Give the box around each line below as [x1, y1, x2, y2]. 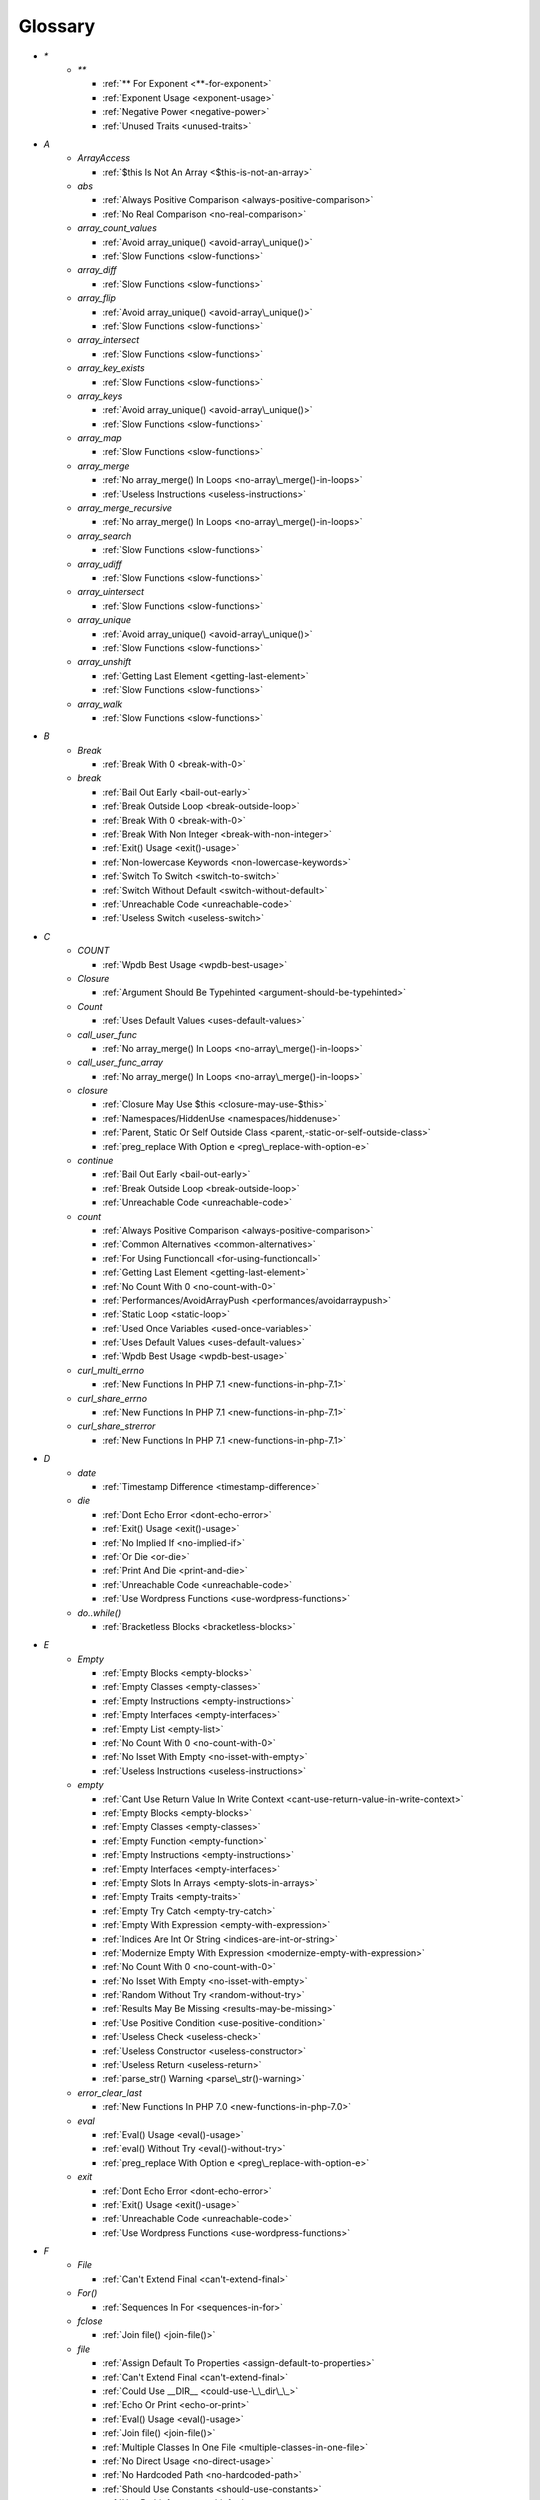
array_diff [77, 264, 117, 276]
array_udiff [77, 558, 122, 570]
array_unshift [77, 656, 132, 668]
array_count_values [77, 222, 157, 234]
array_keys [77, 390, 123, 402]
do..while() [77, 1606, 122, 1619]
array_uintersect [77, 586, 145, 598]
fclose [77, 2315, 104, 2327]
